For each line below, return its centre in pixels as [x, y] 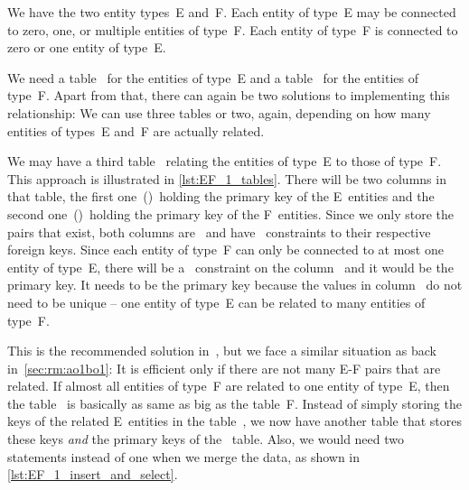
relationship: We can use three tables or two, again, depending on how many [219, 112]
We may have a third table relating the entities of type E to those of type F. [225, 161]
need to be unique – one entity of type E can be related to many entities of [216, 302]
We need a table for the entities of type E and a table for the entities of [213, 77]
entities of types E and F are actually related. [136, 130]
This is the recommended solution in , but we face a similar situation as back [222, 351]
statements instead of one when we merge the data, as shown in [184, 456]
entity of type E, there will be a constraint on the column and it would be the [230, 267]
